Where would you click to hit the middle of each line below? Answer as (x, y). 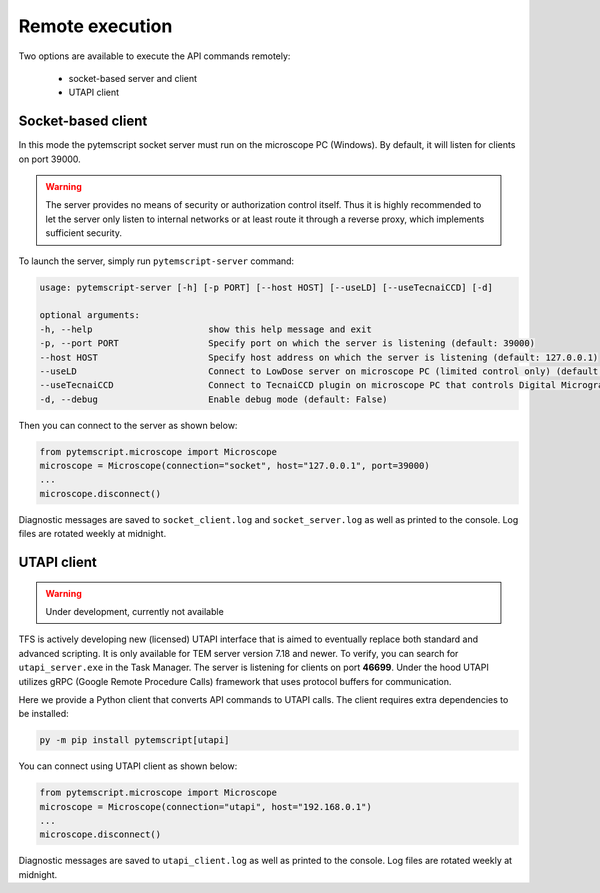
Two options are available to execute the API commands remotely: (154, 56)
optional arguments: (89, 315)
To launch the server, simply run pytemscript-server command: (156, 261)
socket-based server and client (133, 78)
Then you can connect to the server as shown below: (128, 425)
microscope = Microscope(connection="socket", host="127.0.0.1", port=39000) (234, 466)
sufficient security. (83, 233)
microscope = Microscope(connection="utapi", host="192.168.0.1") (205, 806)
